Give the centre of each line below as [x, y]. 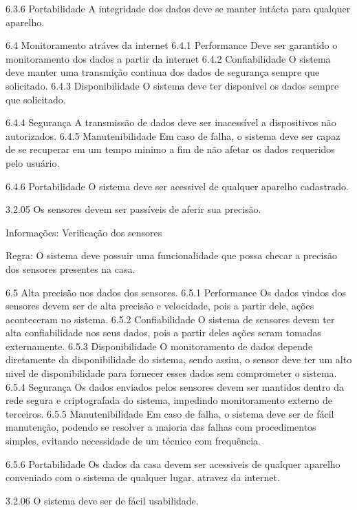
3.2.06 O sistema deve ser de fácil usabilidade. [102, 500]
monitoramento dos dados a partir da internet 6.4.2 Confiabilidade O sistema [168, 58]
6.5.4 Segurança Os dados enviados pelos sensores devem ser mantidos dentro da [175, 386]
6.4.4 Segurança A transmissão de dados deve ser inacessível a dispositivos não [171, 122]
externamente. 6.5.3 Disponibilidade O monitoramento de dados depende [159, 346]
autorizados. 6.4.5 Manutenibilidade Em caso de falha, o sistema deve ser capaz [173, 135]
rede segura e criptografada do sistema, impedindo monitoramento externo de [169, 400]
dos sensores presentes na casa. [71, 268]
